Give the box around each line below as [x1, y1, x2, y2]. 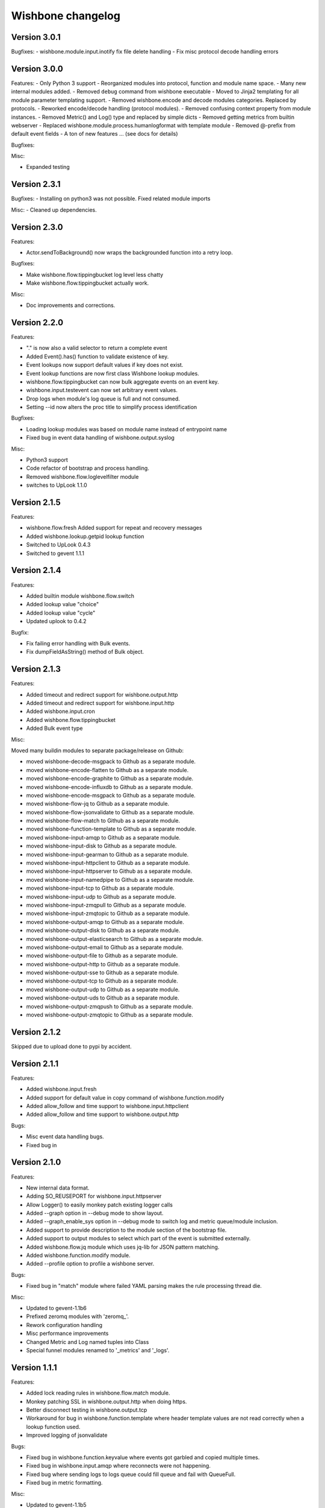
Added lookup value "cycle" [26, 609, 96, 616]
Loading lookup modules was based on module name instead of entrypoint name [26, 425, 227, 432]
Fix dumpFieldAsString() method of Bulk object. [26, 648, 144, 656]
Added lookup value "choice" [26, 601, 99, 608]
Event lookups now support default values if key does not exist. [26, 361, 184, 369]
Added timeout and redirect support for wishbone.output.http [26, 691, 178, 698]
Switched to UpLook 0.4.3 [26, 541, 91, 548]
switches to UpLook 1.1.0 [26, 481, 87, 489]
